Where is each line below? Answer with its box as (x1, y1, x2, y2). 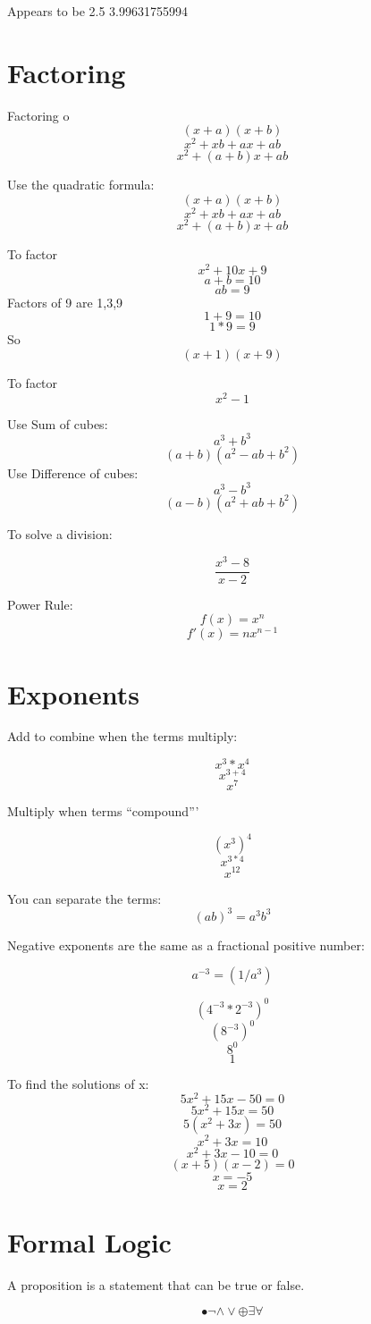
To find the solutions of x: (7, 1074, 149, 1092)
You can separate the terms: (7, 889, 162, 907)
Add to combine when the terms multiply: (7, 727, 238, 746)
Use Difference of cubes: (7, 463, 139, 482)
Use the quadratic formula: (7, 175, 155, 194)
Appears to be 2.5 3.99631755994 (7, 2, 188, 20)
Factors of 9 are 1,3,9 (7, 292, 123, 311)
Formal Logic (7, 1223, 172, 1260)
